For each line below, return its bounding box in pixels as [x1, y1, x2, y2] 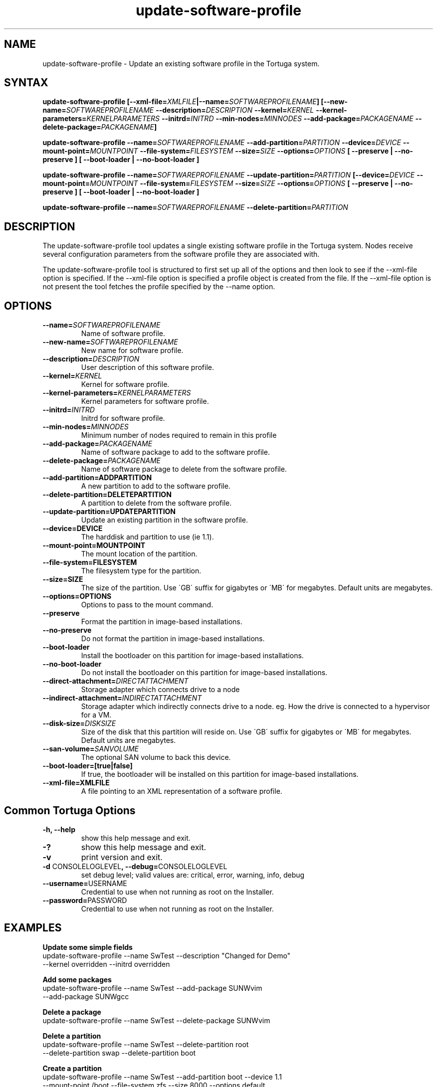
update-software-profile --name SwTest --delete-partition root [42, 1040, 249, 1049]
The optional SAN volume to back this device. [81, 753, 231, 762]
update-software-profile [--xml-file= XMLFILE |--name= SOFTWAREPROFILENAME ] [42, 97, 319, 106]
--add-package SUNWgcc [42, 992, 129, 1001]
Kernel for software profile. [81, 380, 170, 389]
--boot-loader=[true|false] [42, 761, 133, 770]
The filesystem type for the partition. [81, 566, 202, 575]
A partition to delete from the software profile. [81, 499, 232, 508]
